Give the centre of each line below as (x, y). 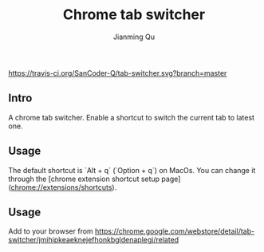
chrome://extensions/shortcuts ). (64, 187)
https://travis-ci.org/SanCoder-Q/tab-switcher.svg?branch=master (118, 73)
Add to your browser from (51, 231)
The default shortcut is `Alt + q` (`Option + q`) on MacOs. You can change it (132, 170)
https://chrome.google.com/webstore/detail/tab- (175, 231)
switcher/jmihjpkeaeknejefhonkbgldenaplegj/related (94, 240)
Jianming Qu (134, 37)
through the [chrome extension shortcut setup (84, 179)
